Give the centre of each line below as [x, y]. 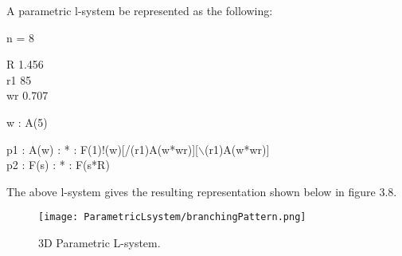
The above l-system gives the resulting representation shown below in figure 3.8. [202, 191]
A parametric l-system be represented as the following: [140, 10]
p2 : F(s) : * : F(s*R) [58, 165]
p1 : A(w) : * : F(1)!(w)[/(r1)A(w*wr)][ [103, 149]
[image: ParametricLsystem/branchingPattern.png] [172, 217]
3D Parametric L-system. [100, 242]
